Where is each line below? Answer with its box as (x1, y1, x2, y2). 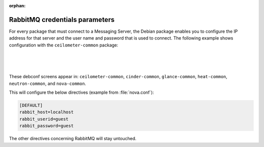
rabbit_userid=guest (19, 116, 68, 122)
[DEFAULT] (19, 103, 43, 108)
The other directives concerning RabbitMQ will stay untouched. (9, 136, 137, 142)
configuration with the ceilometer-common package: (9, 42, 118, 48)
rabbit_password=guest (19, 123, 74, 129)
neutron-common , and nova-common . (9, 81, 87, 86)
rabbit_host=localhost (19, 109, 74, 115)
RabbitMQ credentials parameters (9, 15, 115, 24)
